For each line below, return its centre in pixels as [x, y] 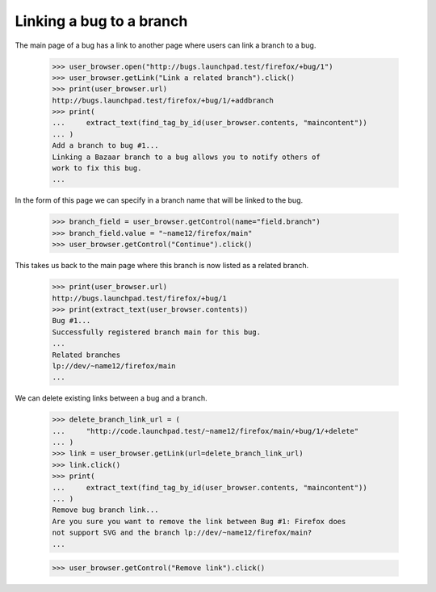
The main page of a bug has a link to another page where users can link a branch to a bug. [166, 45]
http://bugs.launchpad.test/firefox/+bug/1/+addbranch [163, 100]
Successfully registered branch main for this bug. [157, 332]
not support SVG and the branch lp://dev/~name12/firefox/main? [182, 533]
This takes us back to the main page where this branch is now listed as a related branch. [162, 266]
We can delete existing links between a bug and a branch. [111, 398]
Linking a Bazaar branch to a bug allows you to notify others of [186, 157]
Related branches [86, 355]
